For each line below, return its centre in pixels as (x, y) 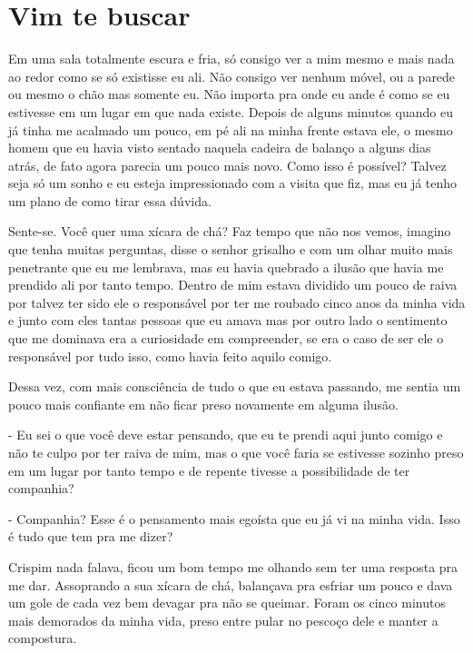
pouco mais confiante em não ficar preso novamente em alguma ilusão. (203, 404)
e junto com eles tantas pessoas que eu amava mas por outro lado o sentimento (228, 320)
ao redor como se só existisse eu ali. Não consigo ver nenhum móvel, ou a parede (232, 76)
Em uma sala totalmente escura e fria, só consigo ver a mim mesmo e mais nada (232, 59)
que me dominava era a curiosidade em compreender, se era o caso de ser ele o (226, 338)
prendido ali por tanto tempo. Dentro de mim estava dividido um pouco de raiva (233, 285)
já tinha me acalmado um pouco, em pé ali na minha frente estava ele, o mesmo (231, 129)
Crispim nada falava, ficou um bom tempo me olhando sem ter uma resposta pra (233, 566)
